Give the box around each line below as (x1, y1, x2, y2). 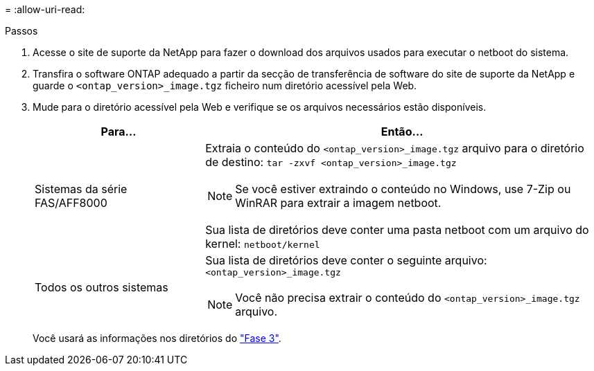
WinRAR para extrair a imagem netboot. (235, 196, 442, 210)
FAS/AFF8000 (35, 196, 107, 210)
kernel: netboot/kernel (205, 237, 320, 251)
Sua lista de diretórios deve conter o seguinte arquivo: (205, 253, 487, 267)
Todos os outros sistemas (35, 280, 168, 294)
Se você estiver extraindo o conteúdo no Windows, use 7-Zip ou (235, 182, 571, 196)
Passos (5, 25, 38, 37)
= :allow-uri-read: (5, 3, 85, 15)
